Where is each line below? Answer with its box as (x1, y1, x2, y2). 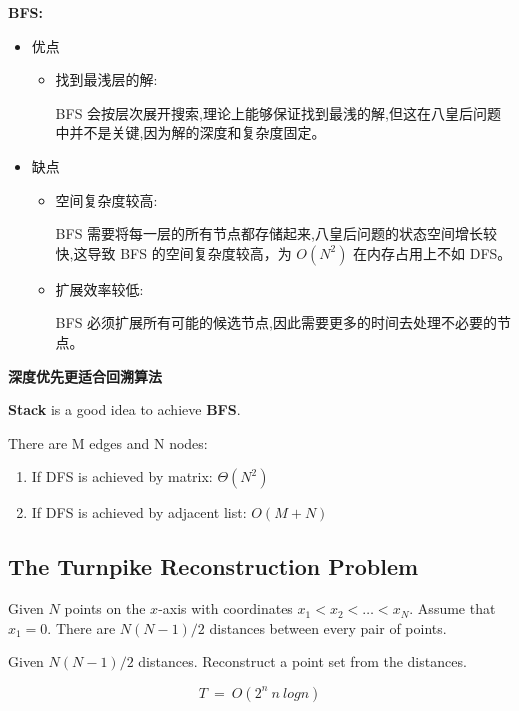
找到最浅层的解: (55, 69, 158, 90)
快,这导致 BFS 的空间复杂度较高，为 (55, 242, 292, 263)
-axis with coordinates (158, 598, 293, 619)
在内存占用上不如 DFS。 (353, 242, 512, 263)
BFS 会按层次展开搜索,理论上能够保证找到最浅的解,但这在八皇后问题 (55, 102, 501, 123)
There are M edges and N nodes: (8, 432, 208, 453)
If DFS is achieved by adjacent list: (31, 502, 247, 523)
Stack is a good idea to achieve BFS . (8, 399, 241, 420)
